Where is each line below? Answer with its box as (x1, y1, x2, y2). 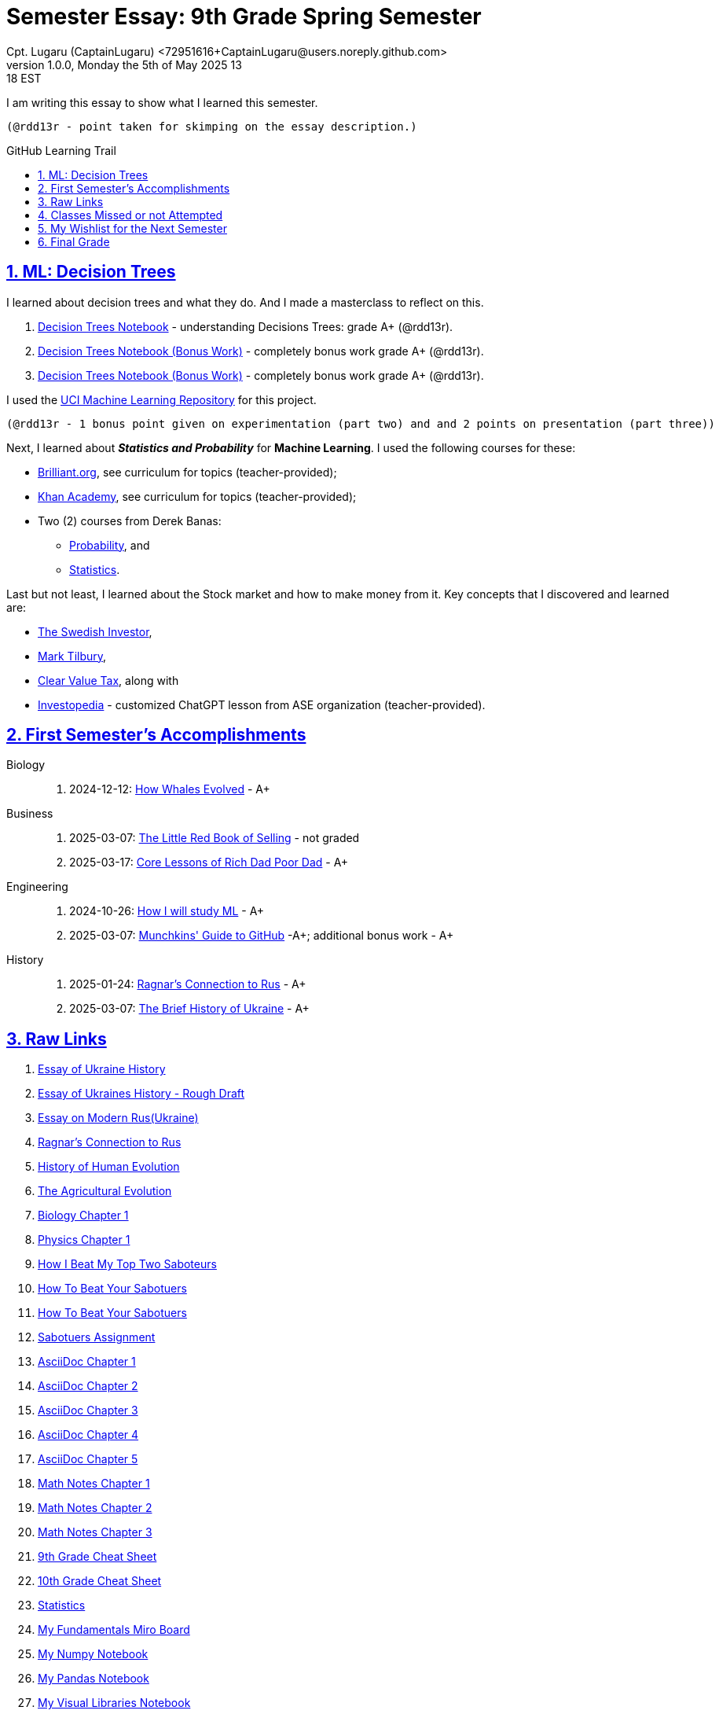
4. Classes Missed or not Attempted (38, 208, 223, 222)
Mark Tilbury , (38, 649, 107, 663)
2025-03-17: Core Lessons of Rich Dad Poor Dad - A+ (69, 855, 349, 870)
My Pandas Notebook (38, 1672, 149, 1686)
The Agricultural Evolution (38, 1184, 172, 1198)
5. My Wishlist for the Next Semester (38, 221, 227, 235)
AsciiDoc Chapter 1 (38, 1355, 136, 1369)
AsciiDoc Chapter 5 (38, 1452, 138, 1466)
